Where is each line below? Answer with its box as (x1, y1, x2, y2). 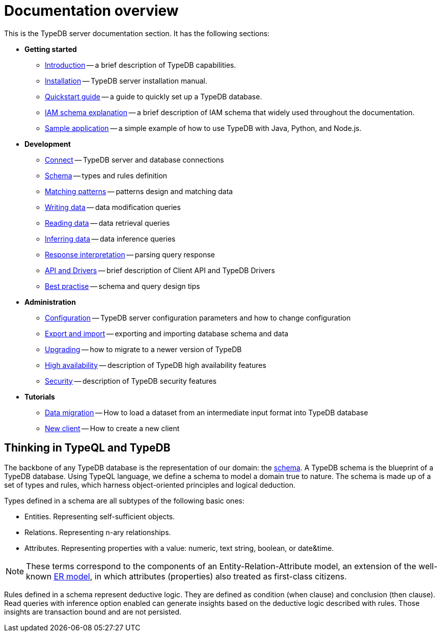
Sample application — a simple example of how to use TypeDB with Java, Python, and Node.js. (45, 123, 362, 132)
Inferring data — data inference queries (45, 234, 176, 243)
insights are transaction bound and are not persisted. (4, 607, 182, 616)
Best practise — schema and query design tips (45, 281, 200, 290)
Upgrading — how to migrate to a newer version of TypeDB (45, 344, 242, 354)
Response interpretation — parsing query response (45, 250, 215, 259)
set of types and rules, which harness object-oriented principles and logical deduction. (4, 480, 296, 489)
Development (24, 139, 71, 148)
